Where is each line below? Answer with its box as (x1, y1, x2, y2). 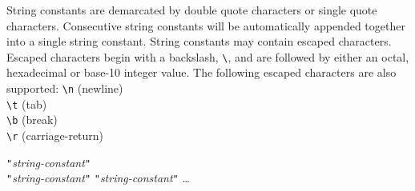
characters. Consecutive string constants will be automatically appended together (6, 17, 405, 34)
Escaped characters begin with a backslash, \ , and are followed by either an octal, (6, 48, 409, 65)
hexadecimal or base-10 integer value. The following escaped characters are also (6, 64, 397, 81)
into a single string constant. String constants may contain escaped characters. (6, 33, 392, 50)
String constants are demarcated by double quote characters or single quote (6, 2, 377, 18)
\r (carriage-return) (6, 127, 104, 143)
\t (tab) (6, 95, 47, 112)
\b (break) (6, 111, 58, 128)
